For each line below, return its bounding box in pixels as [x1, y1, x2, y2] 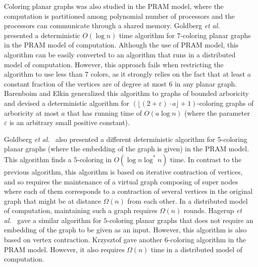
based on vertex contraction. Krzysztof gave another [4, 234, 162, 245]
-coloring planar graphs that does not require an [107, 215, 254, 225]
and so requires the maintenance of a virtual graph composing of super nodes [4, 176, 238, 186]
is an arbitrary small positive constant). [9, 117, 130, 128]
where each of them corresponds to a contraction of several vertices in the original [4, 186, 253, 196]
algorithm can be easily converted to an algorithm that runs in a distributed [4, 49, 236, 59]
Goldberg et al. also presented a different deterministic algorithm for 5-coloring [4, 133, 248, 144]
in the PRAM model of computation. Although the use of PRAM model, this [4, 40, 239, 50]
